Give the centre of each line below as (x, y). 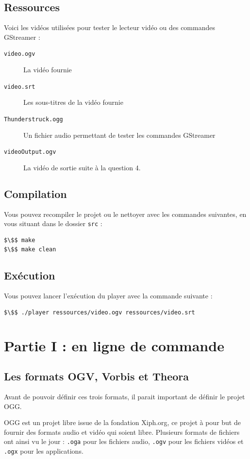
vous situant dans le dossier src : (53, 223)
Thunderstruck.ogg (33, 119)
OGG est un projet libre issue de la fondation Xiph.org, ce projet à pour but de (122, 422)
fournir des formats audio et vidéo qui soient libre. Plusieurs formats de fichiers (122, 432)
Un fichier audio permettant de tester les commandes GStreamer (119, 135)
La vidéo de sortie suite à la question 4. (82, 167)
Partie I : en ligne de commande (114, 345)
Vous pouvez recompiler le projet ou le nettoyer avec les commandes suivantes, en (125, 214)
